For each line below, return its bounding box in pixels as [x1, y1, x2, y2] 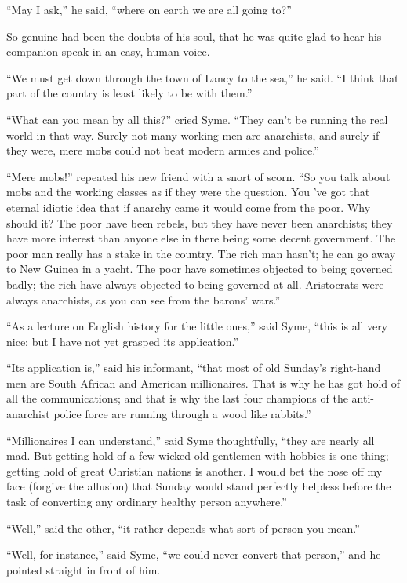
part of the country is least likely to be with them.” [6, 85, 253, 101]
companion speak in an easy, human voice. [6, 43, 210, 60]
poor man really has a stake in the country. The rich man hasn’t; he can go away [6, 245, 396, 261]
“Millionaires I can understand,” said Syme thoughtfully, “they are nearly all [6, 432, 375, 448]
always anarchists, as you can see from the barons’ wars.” [6, 291, 281, 308]
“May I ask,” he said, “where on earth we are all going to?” [6, 2, 292, 17]
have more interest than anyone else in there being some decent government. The [6, 230, 396, 246]
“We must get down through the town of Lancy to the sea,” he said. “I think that [6, 69, 399, 86]
